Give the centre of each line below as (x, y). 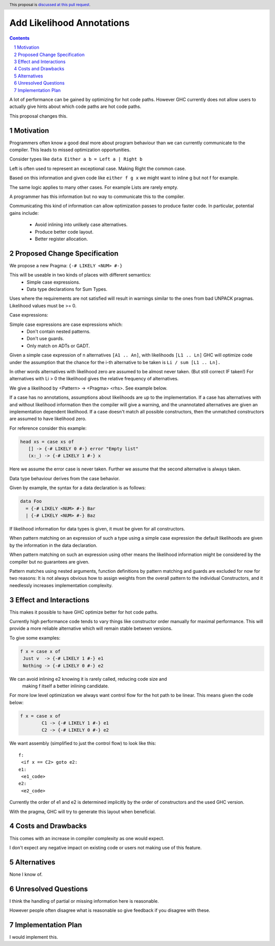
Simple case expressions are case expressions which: (66, 324)
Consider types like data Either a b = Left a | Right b (76, 159)
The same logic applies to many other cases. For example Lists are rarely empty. (94, 187)
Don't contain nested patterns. (59, 331)
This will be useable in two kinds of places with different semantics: (80, 275)
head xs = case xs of (47, 441)
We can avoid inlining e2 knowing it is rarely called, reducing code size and (88, 679)
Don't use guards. (46, 339)
